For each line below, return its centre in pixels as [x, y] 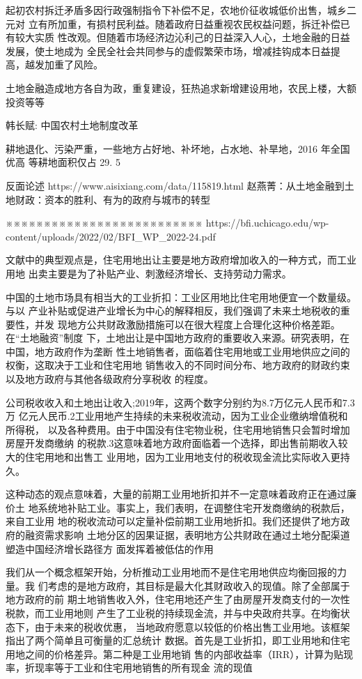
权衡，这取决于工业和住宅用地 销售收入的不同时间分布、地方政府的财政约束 [178, 365]
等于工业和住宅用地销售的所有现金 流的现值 [153, 667]
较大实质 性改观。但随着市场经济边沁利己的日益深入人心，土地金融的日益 [182, 37]
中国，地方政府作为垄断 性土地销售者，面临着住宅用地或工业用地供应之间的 [178, 351]
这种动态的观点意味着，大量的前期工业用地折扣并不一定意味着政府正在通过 [176, 494]
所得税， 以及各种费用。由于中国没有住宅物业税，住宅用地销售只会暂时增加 [178, 429]
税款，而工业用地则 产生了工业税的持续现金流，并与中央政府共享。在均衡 [173, 612]
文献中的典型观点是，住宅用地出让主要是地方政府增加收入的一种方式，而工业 [181, 260]
